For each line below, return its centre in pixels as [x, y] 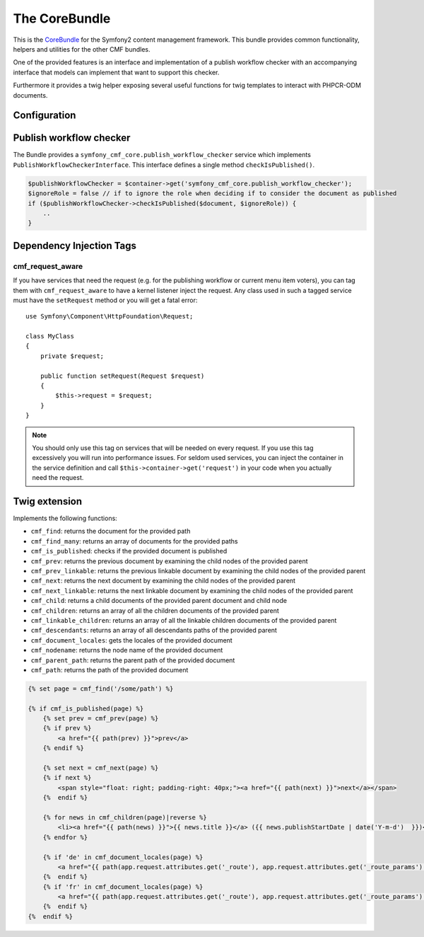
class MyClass [50, 337]
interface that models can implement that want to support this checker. [116, 72]
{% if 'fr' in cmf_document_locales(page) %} [123, 887]
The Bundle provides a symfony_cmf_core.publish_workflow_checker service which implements [162, 155]
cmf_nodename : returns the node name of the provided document [127, 650]
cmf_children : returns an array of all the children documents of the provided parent [155, 610]
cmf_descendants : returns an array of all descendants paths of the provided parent [154, 631]
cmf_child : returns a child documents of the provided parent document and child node [159, 601]
